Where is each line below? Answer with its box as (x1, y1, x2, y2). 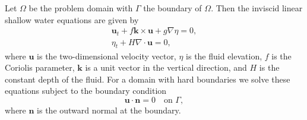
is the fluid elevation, (186, 49, 262, 62)
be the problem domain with (29, 2, 133, 14)
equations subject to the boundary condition (5, 84, 167, 97)
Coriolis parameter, (5, 61, 75, 74)
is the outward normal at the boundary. (37, 103, 181, 116)
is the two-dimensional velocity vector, (37, 49, 176, 62)
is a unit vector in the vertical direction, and (85, 61, 247, 74)
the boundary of (143, 2, 202, 14)
